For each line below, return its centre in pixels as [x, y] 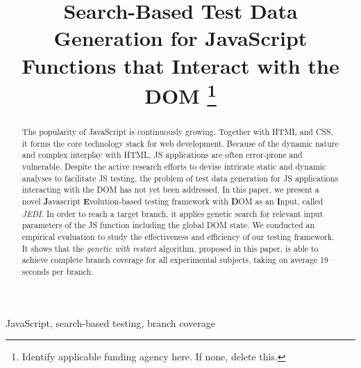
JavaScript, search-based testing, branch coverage [110, 322]
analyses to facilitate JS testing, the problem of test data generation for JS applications [180, 178]
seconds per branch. [58, 271]
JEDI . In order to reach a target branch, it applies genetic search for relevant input [173, 213]
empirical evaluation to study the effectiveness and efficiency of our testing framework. [178, 236]
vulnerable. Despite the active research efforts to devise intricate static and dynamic [174, 167]
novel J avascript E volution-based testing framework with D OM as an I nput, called [173, 201]
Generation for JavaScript [180, 38]
